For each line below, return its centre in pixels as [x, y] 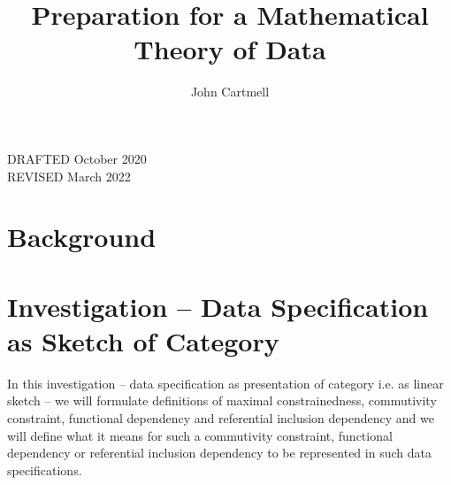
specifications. [45, 470]
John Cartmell [230, 92]
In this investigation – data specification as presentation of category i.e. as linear [225, 383]
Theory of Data [230, 49]
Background [82, 237]
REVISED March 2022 [69, 176]
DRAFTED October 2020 [77, 158]
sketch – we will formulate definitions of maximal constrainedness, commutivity [222, 400]
